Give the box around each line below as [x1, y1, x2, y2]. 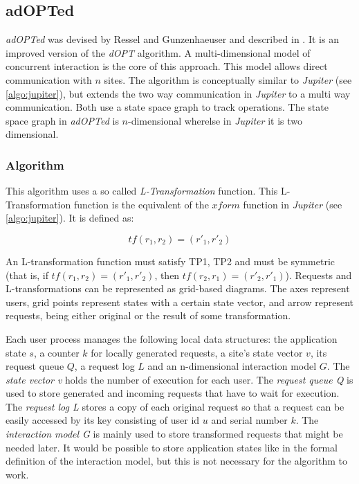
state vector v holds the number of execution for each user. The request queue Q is [6, 372, 353, 386]
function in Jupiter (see [243, 197, 342, 211]
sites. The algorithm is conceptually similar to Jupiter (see [104, 72, 352, 87]
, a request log [74, 359, 135, 373]
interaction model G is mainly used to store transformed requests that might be [6, 427, 343, 441]
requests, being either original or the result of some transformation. [6, 308, 291, 323]
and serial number [211, 413, 288, 427]
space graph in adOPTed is [6, 113, 119, 127]
